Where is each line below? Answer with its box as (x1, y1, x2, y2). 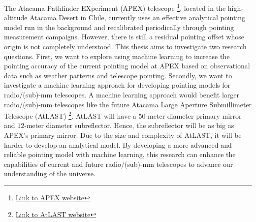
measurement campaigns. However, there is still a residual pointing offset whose (4, 32, 244, 42)
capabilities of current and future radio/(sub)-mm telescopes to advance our (4, 159, 233, 169)
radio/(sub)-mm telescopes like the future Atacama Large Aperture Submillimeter (4, 99, 252, 109)
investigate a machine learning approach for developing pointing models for (4, 80, 231, 90)
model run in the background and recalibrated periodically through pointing (4, 22, 234, 32)
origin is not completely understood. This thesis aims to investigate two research (4, 41, 247, 52)
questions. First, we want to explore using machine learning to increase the (4, 51, 230, 61)
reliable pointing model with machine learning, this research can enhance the (4, 149, 236, 159)
